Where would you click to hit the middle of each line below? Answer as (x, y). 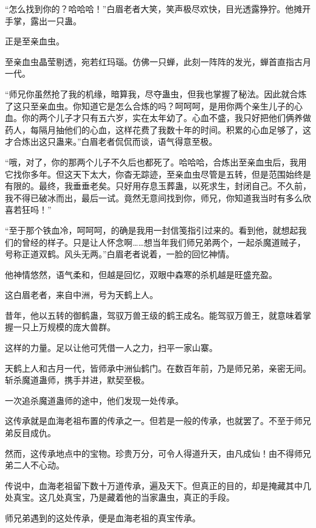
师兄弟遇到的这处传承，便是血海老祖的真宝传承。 (103, 518)
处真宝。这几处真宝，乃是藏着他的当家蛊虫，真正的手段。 (120, 497)
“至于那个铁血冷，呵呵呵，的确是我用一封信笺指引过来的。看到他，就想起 (152, 230)
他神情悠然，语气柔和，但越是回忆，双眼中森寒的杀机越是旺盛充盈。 (141, 274)
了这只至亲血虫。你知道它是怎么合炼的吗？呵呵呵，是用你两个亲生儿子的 (149, 106)
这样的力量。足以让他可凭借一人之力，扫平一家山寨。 (111, 348)
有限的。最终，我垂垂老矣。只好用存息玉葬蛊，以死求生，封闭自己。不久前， (158, 186)
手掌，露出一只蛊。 (43, 20)
